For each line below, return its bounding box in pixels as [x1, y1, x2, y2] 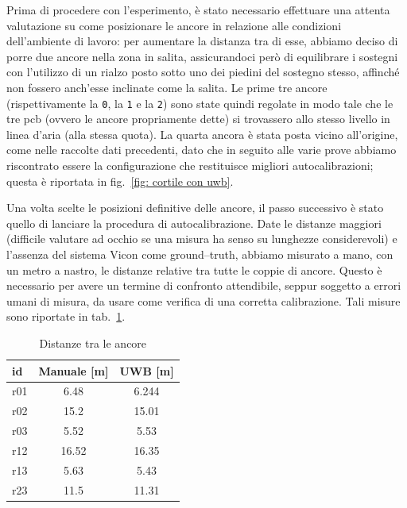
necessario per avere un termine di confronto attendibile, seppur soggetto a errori [6, 277, 401, 294]
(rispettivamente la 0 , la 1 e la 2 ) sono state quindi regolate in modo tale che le [6, 94, 393, 111]
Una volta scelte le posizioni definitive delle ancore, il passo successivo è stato [6, 199, 384, 216]
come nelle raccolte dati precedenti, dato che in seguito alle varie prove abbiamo [6, 141, 397, 158]
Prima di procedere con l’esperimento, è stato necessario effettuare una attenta [6, 2, 390, 17]
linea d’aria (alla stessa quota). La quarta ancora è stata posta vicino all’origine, [6, 125, 398, 142]
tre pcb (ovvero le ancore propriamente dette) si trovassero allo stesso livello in [6, 110, 390, 127]
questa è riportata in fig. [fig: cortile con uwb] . [6, 172, 234, 189]
